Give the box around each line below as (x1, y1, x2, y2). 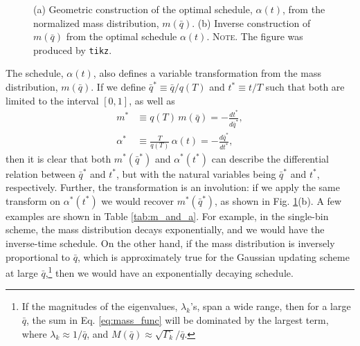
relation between (6, 166, 75, 181)
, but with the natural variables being (116, 166, 276, 181)
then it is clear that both (6, 151, 111, 165)
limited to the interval (6, 93, 99, 107)
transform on (6, 193, 61, 208)
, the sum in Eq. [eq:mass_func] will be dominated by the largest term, (26, 312, 329, 327)
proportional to (6, 249, 71, 264)
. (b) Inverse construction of (192, 15, 311, 30)
